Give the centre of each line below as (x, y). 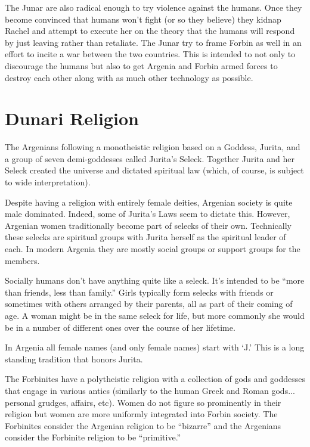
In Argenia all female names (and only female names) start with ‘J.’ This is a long (155, 347)
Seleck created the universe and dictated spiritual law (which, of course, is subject (154, 170)
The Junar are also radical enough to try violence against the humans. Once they (154, 7)
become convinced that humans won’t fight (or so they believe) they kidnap (143, 19)
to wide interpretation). (48, 182)
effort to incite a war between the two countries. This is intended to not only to (150, 54)
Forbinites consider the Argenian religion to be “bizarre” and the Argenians (143, 425)
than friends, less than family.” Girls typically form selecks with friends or (139, 292)
